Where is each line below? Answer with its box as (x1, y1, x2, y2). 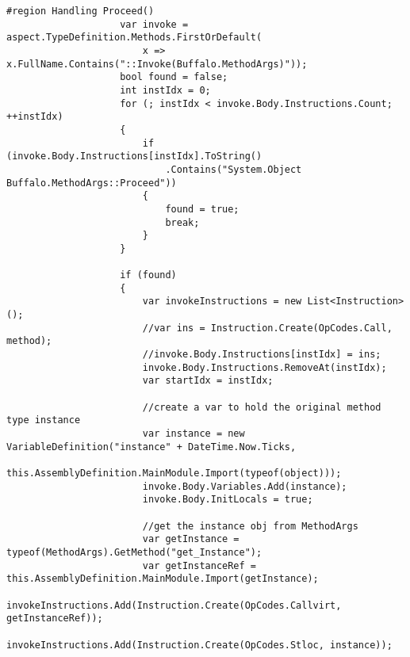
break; (165, 216, 200, 228)
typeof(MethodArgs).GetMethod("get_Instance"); (6, 546, 262, 558)
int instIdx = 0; (120, 84, 211, 96)
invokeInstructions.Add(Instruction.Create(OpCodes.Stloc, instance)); (6, 639, 393, 651)
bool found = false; (120, 71, 228, 83)
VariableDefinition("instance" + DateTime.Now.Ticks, (6, 441, 297, 453)
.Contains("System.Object (165, 163, 302, 175)
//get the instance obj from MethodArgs (142, 520, 358, 532)
